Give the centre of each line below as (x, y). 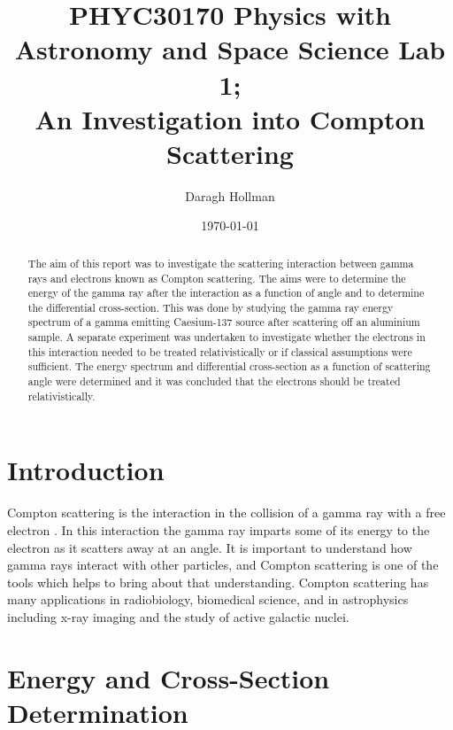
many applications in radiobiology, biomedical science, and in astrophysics (208, 599)
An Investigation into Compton (230, 118)
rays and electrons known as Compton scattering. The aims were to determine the (217, 278)
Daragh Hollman (230, 195)
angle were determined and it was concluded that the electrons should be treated (214, 381)
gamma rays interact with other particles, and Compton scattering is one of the (223, 565)
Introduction (86, 470)
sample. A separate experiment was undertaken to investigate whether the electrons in (226, 337)
